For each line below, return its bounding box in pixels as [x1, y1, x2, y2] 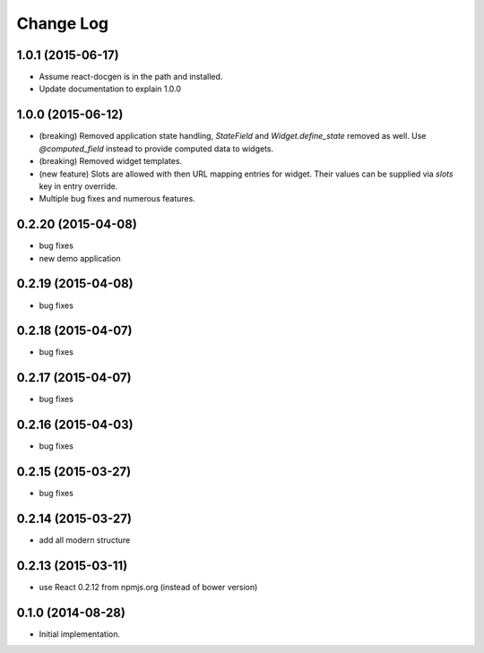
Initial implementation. [39, 628, 121, 640]
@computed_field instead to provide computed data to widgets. [39, 143, 274, 154]
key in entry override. [39, 180, 118, 192]
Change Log [16, 13, 109, 33]
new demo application [39, 253, 121, 263]
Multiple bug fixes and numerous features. [39, 193, 196, 204]
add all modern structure [39, 535, 131, 546]
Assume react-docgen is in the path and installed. [39, 72, 223, 82]
